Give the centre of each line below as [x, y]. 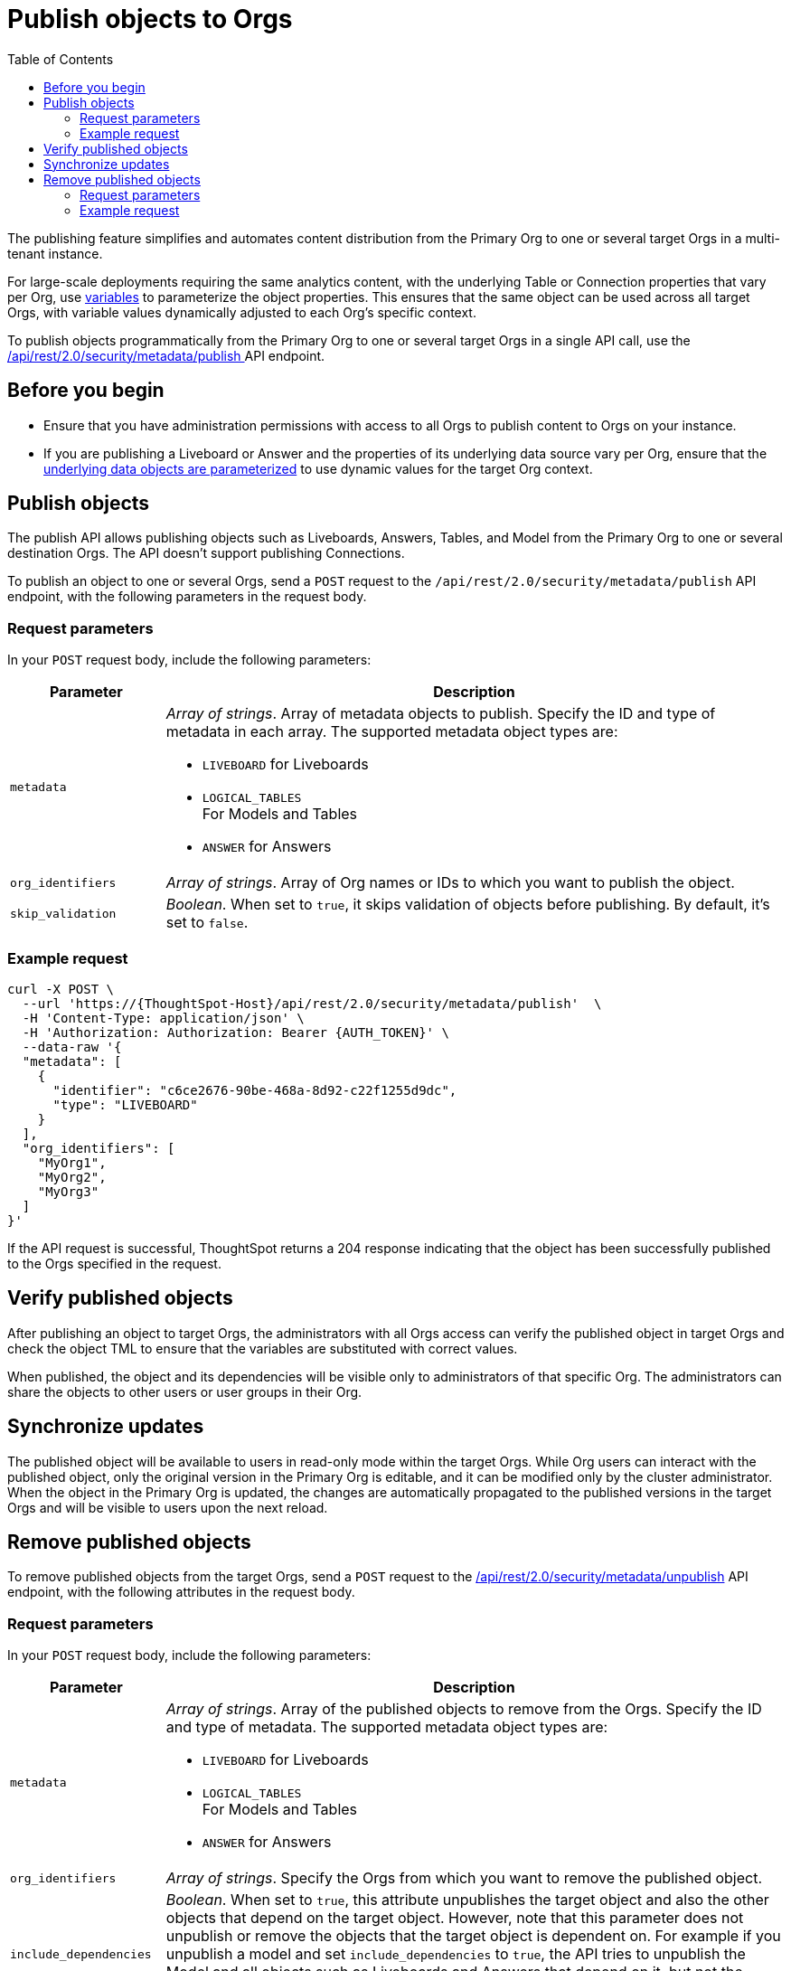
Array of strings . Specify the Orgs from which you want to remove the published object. [464, 1878]
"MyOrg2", [72, 1177]
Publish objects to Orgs [150, 19]
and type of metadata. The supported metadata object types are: [387, 1727]
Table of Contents [61, 59]
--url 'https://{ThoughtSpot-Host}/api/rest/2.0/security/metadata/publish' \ [312, 1003]
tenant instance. [55, 253]
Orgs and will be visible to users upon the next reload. [168, 1507]
